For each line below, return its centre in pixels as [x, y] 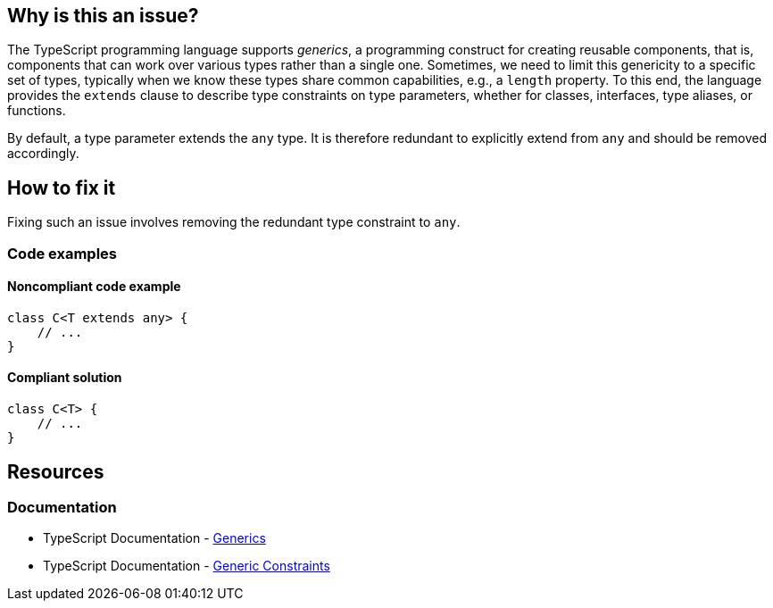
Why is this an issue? [103, 16]
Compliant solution [65, 378]
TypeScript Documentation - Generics [154, 538]
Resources [56, 471]
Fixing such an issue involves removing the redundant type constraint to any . [234, 222]
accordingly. [43, 154]
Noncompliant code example [94, 287]
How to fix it [62, 187]
